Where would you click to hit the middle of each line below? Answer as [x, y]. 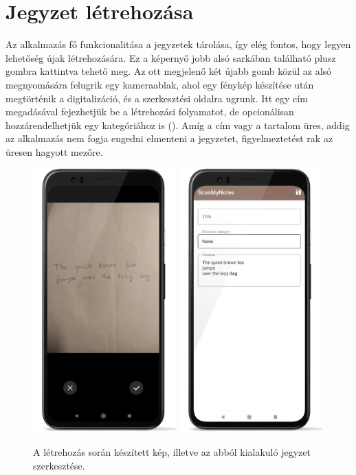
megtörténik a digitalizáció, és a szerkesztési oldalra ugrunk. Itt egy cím [157, 98]
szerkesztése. [59, 465]
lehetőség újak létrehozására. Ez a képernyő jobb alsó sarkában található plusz [171, 57]
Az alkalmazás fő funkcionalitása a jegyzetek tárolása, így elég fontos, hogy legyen [178, 44]
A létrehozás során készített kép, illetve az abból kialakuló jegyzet [172, 451]
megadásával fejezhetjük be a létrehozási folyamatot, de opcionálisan [150, 112]
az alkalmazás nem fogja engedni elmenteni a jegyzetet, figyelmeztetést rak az [169, 138]
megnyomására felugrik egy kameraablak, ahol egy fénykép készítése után [160, 84]
